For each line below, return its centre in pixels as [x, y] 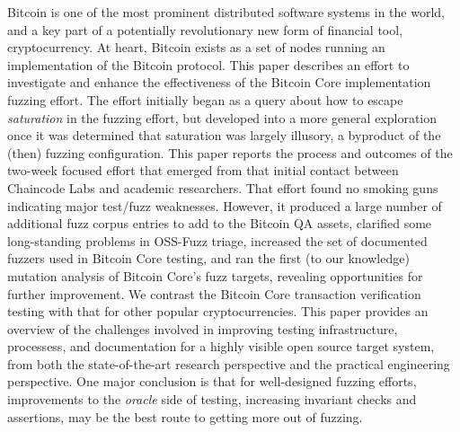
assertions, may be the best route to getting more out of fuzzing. [185, 416]
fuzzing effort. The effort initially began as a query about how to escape [205, 99]
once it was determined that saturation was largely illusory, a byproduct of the [224, 135]
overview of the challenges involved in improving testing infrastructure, [203, 328]
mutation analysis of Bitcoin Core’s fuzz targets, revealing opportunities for [215, 275]
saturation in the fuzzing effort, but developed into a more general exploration [222, 117]
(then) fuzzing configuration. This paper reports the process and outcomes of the [230, 152]
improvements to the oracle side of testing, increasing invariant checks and [212, 399]
